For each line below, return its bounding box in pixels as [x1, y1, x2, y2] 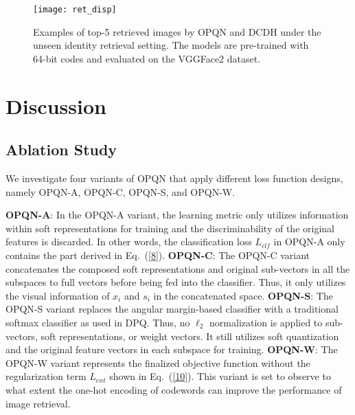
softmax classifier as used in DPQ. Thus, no [5, 315, 190, 329]
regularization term [5, 369, 87, 383]
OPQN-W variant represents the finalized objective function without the [5, 355, 310, 370]
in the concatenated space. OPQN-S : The [153, 288, 333, 302]
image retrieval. [5, 396, 71, 410]
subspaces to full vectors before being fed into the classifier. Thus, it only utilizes [5, 275, 346, 289]
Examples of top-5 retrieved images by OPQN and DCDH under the [33, 24, 321, 38]
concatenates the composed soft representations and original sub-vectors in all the [5, 261, 350, 276]
